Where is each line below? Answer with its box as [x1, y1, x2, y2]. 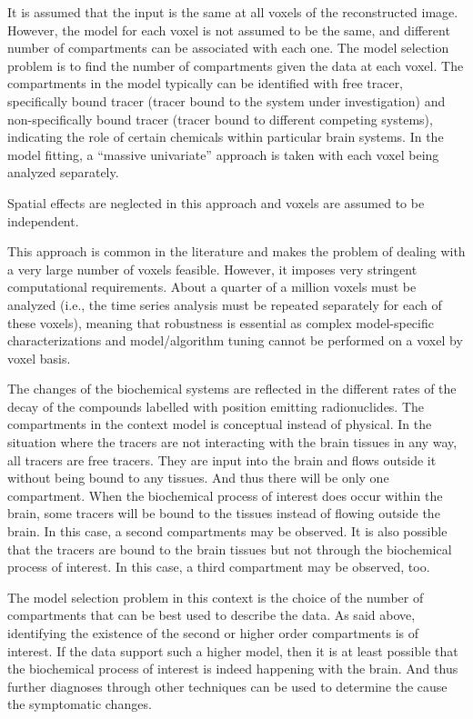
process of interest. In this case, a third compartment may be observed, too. [7, 557, 430, 576]
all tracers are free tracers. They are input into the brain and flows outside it [7, 450, 437, 469]
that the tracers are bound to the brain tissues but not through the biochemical [7, 539, 452, 558]
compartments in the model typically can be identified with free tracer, [7, 74, 404, 93]
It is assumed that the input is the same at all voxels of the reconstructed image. [7, 3, 458, 21]
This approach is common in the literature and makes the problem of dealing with [7, 242, 466, 261]
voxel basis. [7, 348, 71, 367]
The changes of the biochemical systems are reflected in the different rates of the [7, 379, 457, 398]
